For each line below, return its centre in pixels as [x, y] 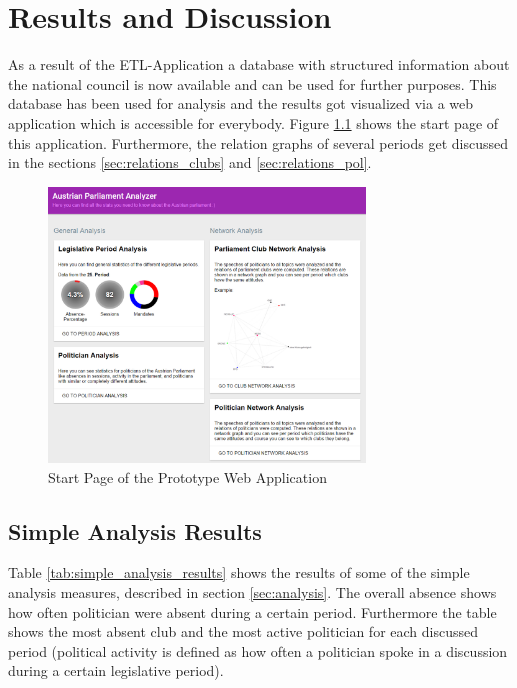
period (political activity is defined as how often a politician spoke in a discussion [258, 650]
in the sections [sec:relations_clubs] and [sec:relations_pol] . [190, 162]
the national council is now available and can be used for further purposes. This [252, 83]
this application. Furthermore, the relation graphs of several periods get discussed [258, 142]
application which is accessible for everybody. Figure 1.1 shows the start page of [253, 122]
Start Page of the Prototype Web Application [187, 476]
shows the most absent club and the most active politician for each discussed [243, 631]
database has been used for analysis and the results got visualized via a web [241, 103]
